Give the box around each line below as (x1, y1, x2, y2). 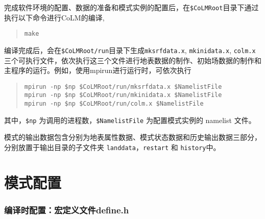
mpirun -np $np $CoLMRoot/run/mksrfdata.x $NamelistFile (24, 83, 222, 90)
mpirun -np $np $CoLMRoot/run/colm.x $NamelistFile (24, 100, 204, 108)
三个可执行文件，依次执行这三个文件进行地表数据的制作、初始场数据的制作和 (4, 55, 261, 65)
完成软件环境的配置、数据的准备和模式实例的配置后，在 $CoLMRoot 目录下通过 (4, 2, 259, 12)
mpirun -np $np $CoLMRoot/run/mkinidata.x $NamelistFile (24, 91, 222, 99)
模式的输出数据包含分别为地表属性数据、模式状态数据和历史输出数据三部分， (4, 132, 261, 142)
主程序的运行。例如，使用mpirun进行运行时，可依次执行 (4, 65, 191, 76)
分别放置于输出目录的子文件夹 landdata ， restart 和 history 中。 (4, 141, 221, 152)
